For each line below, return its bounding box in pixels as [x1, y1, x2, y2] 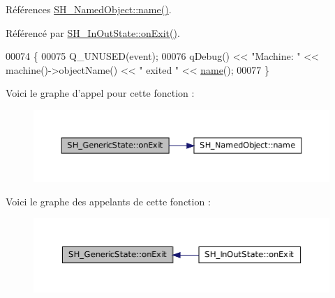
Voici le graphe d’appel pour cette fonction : [6, 86, 195, 100]
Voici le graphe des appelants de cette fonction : [6, 194, 211, 208]
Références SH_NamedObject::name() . [6, 2, 172, 16]
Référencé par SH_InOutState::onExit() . [6, 25, 180, 40]
